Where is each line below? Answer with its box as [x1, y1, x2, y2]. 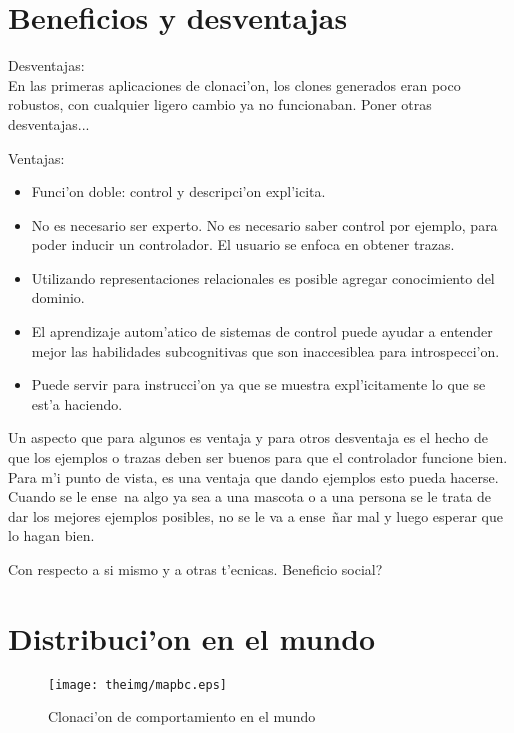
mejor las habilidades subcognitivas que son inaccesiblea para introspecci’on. [31, 340, 500, 361]
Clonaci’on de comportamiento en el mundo [48, 706, 316, 727]
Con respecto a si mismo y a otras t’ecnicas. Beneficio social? [8, 559, 383, 579]
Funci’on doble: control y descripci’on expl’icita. [31, 181, 326, 202]
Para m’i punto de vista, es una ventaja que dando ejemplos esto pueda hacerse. [8, 466, 499, 487]
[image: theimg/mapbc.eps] [48, 677, 227, 692]
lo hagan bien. [8, 525, 95, 546]
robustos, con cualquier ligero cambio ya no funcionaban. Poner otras [8, 94, 432, 115]
